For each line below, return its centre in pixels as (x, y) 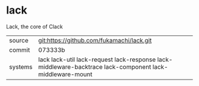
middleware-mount (65, 74)
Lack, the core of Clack (35, 27)
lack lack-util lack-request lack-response (97, 59)
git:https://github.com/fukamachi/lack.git (95, 40)
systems (21, 67)
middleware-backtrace (70, 67)
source (19, 40)
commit (20, 49)
